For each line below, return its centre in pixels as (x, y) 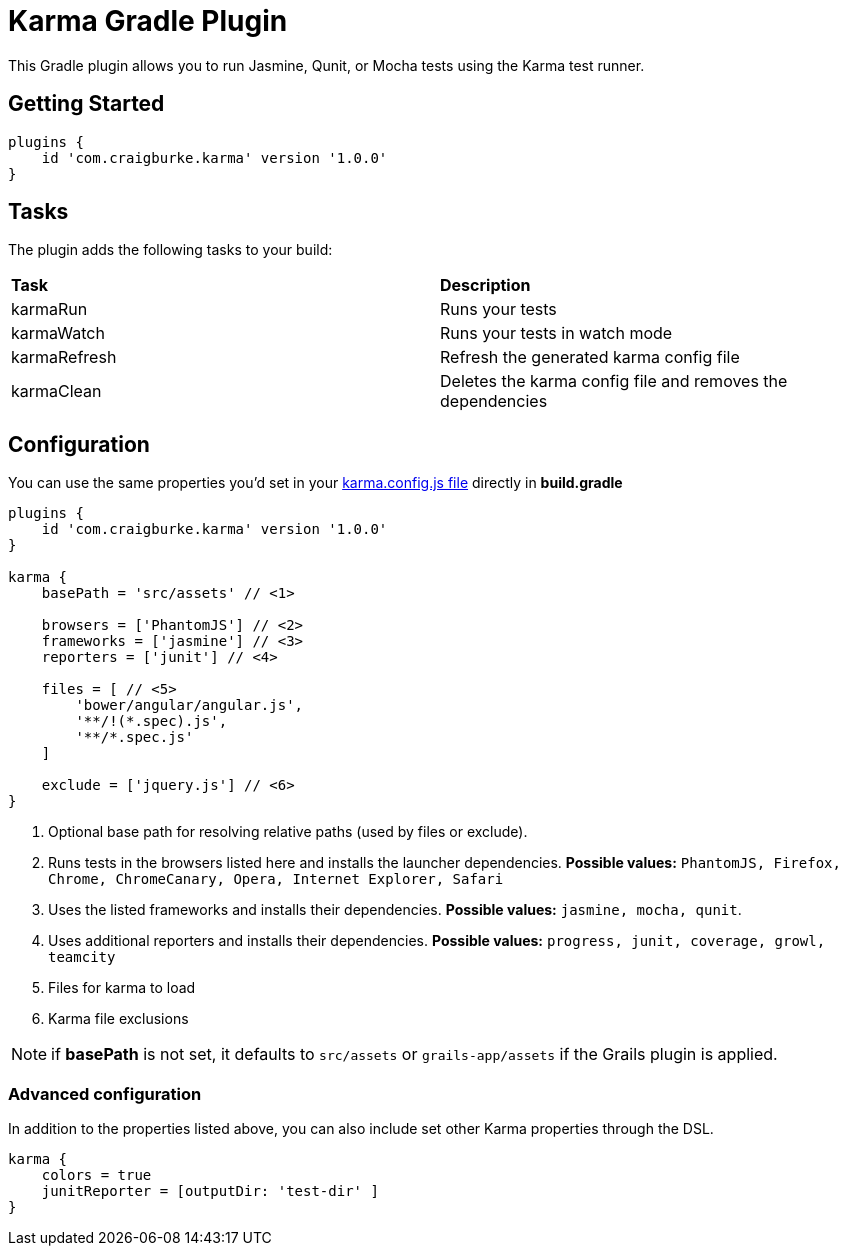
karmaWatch (58, 333)
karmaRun (49, 309)
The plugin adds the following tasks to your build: (170, 250)
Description (485, 285)
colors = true (96, 1175)
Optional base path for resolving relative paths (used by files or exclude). (288, 832)
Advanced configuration (105, 1093)
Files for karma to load (122, 988)
